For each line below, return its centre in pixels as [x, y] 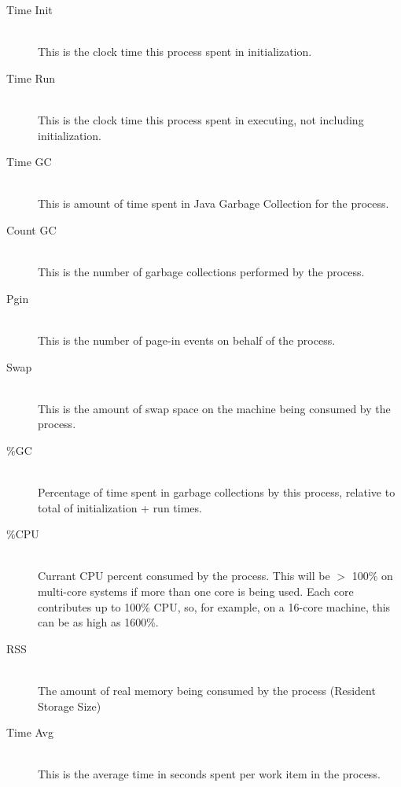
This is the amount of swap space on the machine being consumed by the [214, 408]
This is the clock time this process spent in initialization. [175, 52]
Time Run [31, 78]
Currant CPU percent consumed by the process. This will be [184, 576]
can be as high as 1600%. [98, 622]
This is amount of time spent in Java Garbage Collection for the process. [213, 203]
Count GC [31, 229]
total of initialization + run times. [120, 507]
